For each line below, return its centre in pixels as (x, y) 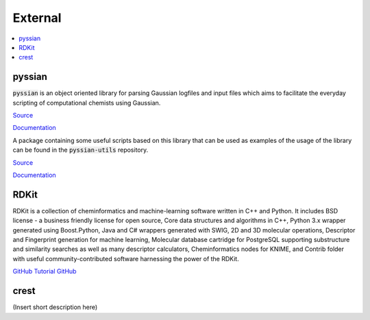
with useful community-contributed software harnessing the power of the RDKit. (126, 258)
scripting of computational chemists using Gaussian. (87, 103)
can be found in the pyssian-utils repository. (81, 150)
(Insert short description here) (55, 307)
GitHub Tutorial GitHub (45, 271)
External (37, 18)
